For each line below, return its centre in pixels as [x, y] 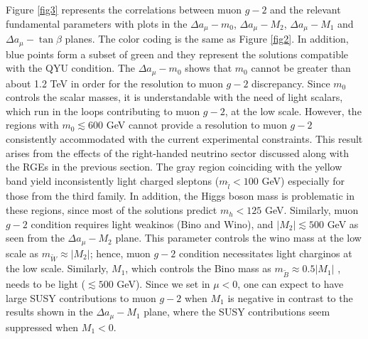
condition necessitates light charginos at [265, 253]
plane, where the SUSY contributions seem [237, 312]
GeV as [343, 224]
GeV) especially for [303, 180]
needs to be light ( [46, 284]
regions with [32, 125]
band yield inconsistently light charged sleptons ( [113, 180]
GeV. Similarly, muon [312, 210]
